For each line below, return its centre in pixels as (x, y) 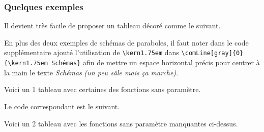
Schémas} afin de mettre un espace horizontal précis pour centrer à (156, 62)
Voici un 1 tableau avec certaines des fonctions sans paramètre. (102, 89)
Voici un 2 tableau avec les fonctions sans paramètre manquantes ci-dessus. (121, 123)
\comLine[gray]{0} (212, 53)
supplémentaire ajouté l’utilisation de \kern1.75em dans (92, 52)
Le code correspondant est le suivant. (62, 106)
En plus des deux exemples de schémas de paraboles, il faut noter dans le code (126, 42)
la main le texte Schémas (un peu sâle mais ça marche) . (91, 72)
